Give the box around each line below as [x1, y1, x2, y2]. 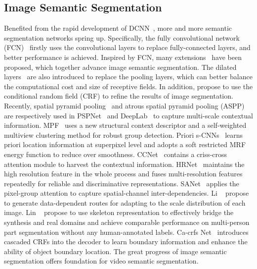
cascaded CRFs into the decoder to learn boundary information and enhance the [4, 236, 248, 247]
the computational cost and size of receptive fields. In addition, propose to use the [4, 81, 253, 91]
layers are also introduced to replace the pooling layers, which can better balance [4, 71, 253, 82]
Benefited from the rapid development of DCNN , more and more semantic [4, 23, 232, 33]
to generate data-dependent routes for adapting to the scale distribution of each [4, 197, 246, 208]
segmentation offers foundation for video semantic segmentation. [4, 256, 199, 266]
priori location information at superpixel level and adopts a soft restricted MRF [4, 139, 246, 150]
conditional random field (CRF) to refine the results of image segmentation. [4, 91, 233, 101]
